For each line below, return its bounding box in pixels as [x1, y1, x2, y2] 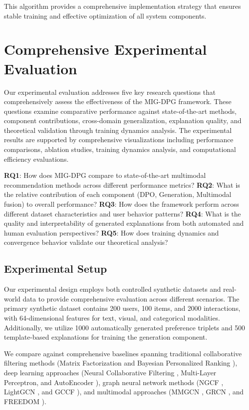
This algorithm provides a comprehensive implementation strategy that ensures [4, 1, 241, 11]
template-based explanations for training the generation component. [4, 332, 207, 342]
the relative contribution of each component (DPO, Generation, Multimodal [4, 189, 231, 199]
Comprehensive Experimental [4, 39, 207, 59]
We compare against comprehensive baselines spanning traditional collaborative [4, 348, 242, 358]
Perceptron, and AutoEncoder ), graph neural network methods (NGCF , [4, 377, 224, 387]
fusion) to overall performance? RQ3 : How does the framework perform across [4, 199, 239, 209]
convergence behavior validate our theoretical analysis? [4, 237, 168, 247]
